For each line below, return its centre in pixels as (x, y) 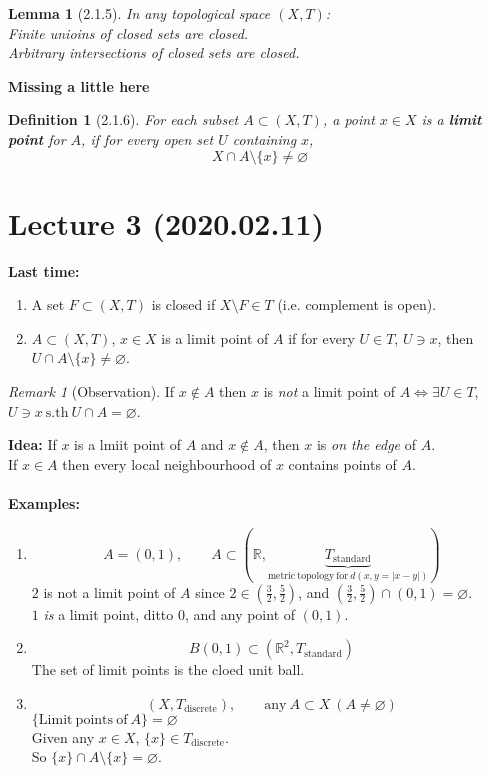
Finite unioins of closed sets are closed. (128, 32)
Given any (63, 736)
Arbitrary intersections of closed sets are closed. (154, 52)
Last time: (44, 270)
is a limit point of (215, 337)
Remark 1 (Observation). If (91, 391)
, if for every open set (147, 138)
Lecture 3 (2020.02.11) (166, 222)
